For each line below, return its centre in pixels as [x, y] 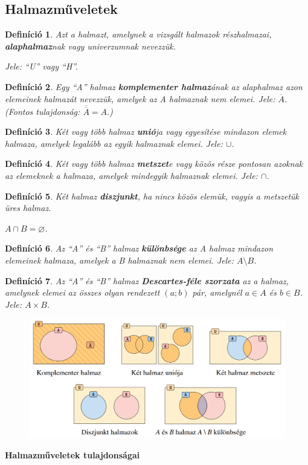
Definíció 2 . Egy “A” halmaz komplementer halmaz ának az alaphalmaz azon [154, 86]
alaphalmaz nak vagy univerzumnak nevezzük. [90, 46]
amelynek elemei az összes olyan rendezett [82, 292]
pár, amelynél [217, 292]
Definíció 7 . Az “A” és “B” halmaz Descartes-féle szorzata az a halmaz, [147, 280]
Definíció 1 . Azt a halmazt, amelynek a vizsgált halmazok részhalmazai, [138, 34]
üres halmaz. [28, 208]
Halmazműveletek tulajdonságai [72, 455]
